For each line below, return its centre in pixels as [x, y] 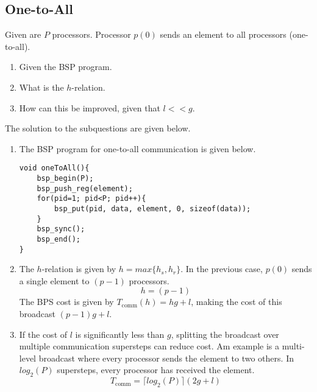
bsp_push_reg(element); [85, 188]
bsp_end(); [59, 239]
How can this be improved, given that [90, 107]
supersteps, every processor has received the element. [156, 370]
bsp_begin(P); [65, 179]
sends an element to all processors [223, 34]
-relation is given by [79, 269]
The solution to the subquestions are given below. [98, 128]
